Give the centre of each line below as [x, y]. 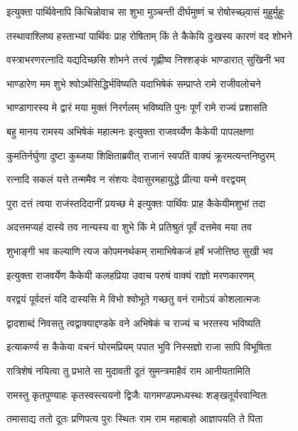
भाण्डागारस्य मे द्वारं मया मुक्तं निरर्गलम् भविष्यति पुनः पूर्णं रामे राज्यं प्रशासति [137, 107]
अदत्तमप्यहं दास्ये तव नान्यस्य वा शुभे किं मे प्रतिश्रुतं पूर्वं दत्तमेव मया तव [129, 227]
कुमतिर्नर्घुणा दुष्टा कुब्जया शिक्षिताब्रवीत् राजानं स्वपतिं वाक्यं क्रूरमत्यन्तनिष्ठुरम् [141, 155]
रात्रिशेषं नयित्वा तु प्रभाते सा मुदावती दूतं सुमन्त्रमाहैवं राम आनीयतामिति [128, 370]
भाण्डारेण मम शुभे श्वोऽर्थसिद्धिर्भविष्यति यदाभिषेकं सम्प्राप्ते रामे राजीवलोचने [134, 83]
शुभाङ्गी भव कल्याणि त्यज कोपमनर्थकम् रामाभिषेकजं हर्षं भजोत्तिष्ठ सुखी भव [140, 250]
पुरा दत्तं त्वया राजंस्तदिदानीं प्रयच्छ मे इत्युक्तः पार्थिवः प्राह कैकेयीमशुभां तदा [136, 203]
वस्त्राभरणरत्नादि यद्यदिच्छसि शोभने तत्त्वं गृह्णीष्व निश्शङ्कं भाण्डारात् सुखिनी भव [146, 59]
